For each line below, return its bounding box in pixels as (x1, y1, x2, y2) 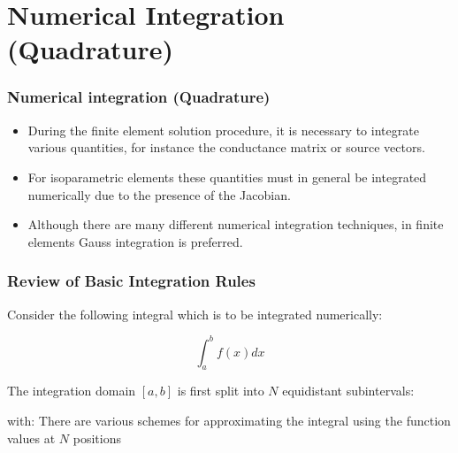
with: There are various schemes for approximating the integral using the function (7, 411, 451, 430)
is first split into (177, 381, 264, 400)
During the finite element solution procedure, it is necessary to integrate (27, 120, 419, 139)
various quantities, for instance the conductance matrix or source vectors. (27, 138, 425, 157)
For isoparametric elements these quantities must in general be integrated (27, 167, 427, 186)
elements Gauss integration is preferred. (27, 232, 243, 250)
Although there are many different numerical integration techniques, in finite (27, 215, 444, 234)
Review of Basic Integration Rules (7, 270, 256, 292)
